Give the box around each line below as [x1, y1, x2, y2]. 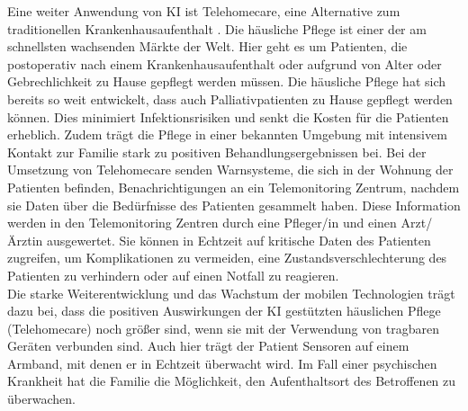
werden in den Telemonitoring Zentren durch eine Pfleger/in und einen [7, 213, 397, 232]
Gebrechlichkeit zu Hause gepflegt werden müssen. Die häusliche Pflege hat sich [7, 72, 446, 91]
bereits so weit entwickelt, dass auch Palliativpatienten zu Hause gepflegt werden [7, 89, 453, 108]
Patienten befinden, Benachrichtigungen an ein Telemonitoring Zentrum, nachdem [7, 177, 460, 196]
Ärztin [7, 230, 43, 249]
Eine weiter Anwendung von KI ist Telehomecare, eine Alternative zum [7, 2, 400, 20]
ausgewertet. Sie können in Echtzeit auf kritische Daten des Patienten [46, 230, 431, 249]
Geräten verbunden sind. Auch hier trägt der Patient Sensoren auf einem [7, 336, 409, 355]
